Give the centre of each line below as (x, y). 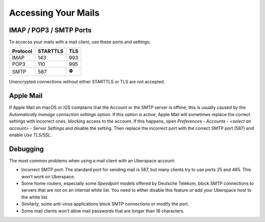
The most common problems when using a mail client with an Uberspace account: (92, 160)
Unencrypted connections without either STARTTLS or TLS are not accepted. (87, 82)
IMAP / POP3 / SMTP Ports (50, 30)
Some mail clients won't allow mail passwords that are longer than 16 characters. (103, 211)
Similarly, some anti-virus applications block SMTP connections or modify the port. (105, 204)
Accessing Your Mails (54, 13)
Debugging (26, 149)
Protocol (22, 51)
